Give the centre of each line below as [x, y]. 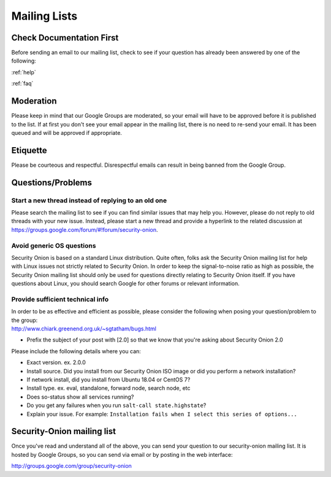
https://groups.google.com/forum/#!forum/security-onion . [85, 229]
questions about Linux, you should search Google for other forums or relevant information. [125, 284]
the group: [25, 320]
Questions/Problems [51, 182]
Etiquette [29, 150]
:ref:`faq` [22, 83]
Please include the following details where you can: [76, 351]
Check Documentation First [65, 38]
